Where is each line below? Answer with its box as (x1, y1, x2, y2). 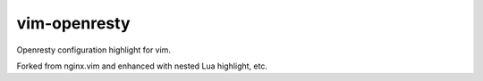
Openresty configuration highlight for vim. (16, 45, 172, 55)
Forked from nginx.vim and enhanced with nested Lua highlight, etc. (16, 61, 268, 71)
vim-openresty (16, 13, 131, 33)
